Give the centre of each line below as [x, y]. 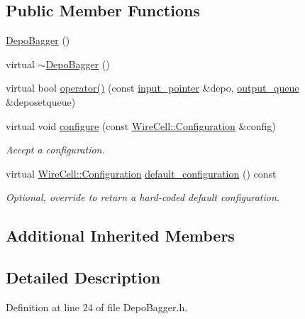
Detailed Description [83, 277]
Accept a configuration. [55, 150]
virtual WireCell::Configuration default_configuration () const [141, 173]
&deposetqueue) [41, 101]
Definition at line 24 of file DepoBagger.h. [97, 307]
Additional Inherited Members [120, 236]
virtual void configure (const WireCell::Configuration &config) [141, 125]
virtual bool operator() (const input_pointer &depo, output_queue [152, 88]
